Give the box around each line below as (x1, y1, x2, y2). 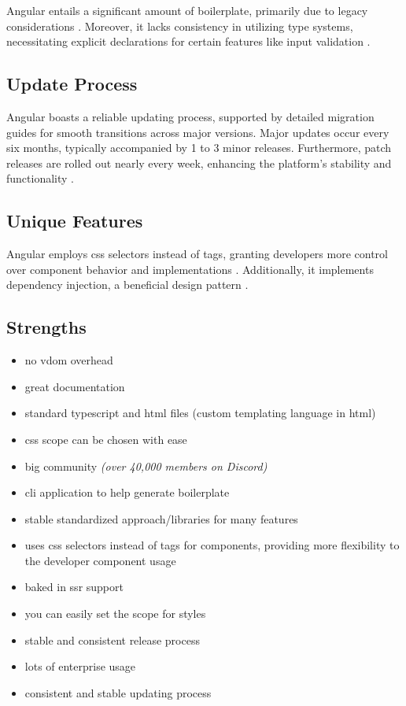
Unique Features (6, 209, 143, 233)
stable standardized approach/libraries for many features (24, 510, 298, 527)
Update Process (6, 72, 138, 96)
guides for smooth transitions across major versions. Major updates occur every (6, 124, 389, 140)
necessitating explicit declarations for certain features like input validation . (6, 33, 371, 50)
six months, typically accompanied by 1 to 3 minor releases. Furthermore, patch (6, 139, 392, 156)
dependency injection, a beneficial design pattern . (6, 276, 249, 293)
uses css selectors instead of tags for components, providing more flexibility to (24, 537, 400, 553)
